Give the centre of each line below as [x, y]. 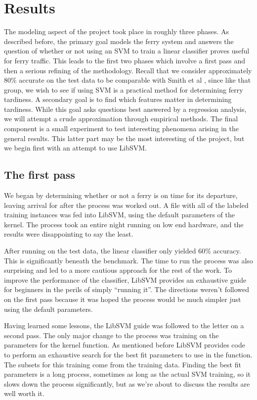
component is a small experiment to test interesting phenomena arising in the [121, 128]
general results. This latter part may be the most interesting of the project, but [124, 138]
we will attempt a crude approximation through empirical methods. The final [121, 119]
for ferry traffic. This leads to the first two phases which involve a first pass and [125, 60]
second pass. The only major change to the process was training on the [111, 335]
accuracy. [227, 251]
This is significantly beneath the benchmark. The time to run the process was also [128, 260]
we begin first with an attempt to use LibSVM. [75, 148]
